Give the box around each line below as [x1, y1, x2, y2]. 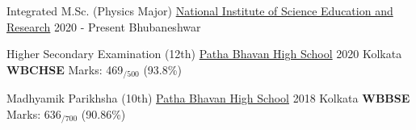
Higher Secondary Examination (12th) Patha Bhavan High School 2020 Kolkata [6, 45, 402, 62]
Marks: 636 [6, 105, 61, 122]
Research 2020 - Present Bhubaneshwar [6, 18, 201, 35]
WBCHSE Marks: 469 [6, 61, 124, 78]
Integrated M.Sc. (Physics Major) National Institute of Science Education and [6, 2, 393, 19]
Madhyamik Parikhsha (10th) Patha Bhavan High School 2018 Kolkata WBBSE [6, 90, 410, 107]
